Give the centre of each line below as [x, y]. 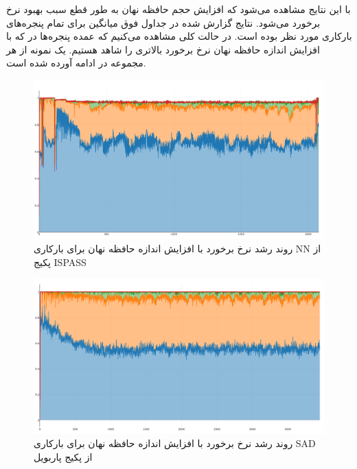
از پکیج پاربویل [63, 456]
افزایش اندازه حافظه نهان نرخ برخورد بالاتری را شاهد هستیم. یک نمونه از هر [163, 49]
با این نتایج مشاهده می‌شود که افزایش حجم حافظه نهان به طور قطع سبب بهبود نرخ [178, 9]
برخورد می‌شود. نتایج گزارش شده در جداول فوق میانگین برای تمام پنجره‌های [163, 22]
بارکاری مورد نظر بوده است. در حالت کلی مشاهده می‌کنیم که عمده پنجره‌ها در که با [179, 36]
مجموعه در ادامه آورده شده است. [76, 63]
